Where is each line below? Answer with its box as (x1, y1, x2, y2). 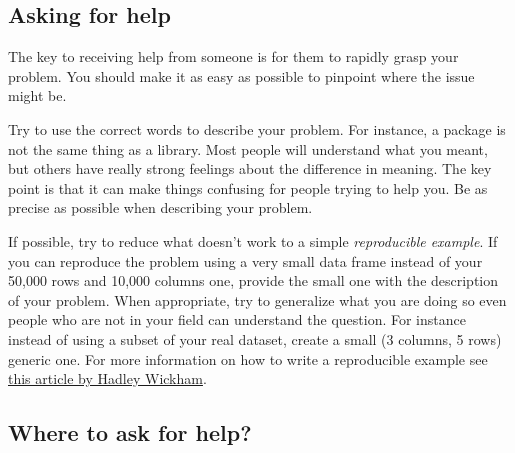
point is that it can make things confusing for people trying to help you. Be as (8, 177, 488, 198)
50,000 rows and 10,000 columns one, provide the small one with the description (8, 270, 499, 291)
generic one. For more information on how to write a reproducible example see (8, 348, 488, 369)
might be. (8, 85, 67, 106)
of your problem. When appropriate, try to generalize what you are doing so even (8, 289, 507, 310)
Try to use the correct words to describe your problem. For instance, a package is (8, 118, 506, 139)
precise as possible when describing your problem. (8, 197, 313, 218)
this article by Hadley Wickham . (8, 368, 207, 389)
